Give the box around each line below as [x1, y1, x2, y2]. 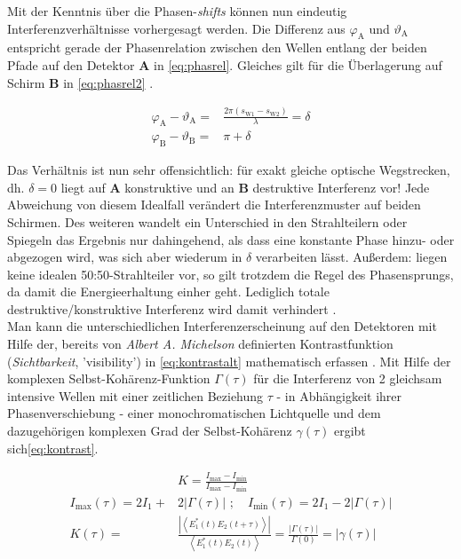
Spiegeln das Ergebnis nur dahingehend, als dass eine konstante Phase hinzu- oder [7, 230, 455, 248]
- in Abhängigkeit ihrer [276, 386, 402, 405]
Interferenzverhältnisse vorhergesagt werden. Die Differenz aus [7, 19, 346, 37]
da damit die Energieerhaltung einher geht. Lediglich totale [7, 282, 330, 301]
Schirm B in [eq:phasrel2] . [7, 73, 154, 91]
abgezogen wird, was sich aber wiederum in [7, 248, 242, 266]
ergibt [333, 421, 366, 440]
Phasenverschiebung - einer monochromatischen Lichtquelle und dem [7, 404, 381, 422]
